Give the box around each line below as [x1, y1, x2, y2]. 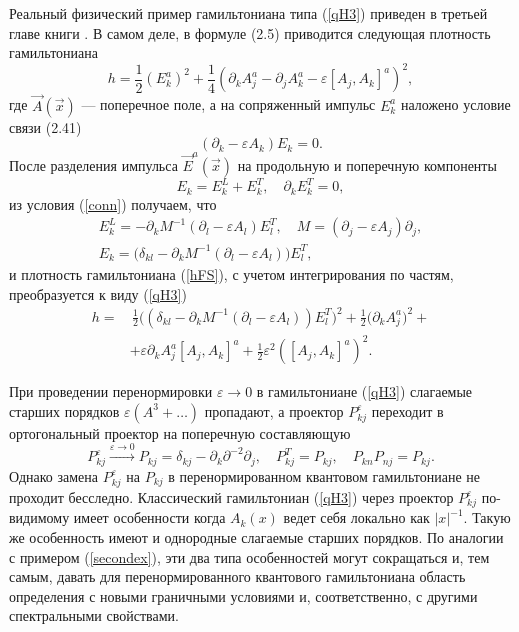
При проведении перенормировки [9, 381, 213, 402]
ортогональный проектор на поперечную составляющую [9, 422, 351, 443]
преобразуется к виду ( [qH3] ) [9, 283, 187, 304]
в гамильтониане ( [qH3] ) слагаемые [256, 381, 473, 402]
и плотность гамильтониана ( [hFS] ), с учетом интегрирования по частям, [9, 263, 454, 284]
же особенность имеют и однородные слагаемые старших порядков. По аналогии [9, 526, 504, 547]
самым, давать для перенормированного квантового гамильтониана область [9, 566, 466, 587]
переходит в [371, 400, 444, 421]
